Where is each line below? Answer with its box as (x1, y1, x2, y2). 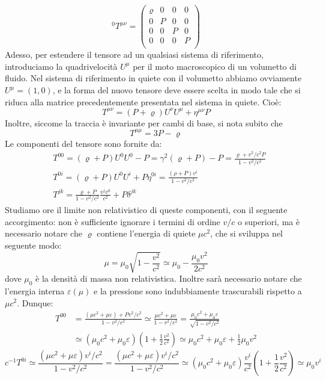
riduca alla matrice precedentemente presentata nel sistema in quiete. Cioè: (5, 95, 282, 108)
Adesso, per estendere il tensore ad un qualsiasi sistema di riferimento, (5, 48, 264, 61)
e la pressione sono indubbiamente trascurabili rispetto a (94, 284, 302, 297)
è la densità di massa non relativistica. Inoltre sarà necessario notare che (35, 272, 302, 285)
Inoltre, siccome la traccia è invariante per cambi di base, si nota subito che (5, 116, 283, 129)
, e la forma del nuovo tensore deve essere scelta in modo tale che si (52, 84, 301, 96)
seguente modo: (5, 239, 62, 252)
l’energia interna (5, 284, 65, 297)
